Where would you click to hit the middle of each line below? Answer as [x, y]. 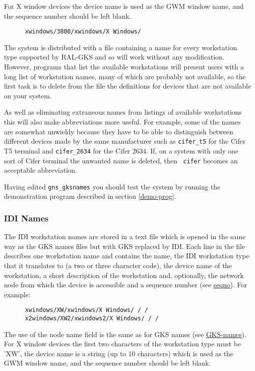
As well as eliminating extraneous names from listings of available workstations [123, 112]
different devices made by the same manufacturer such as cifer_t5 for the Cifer [125, 141]
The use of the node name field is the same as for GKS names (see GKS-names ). [125, 334]
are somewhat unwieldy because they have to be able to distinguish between [119, 131]
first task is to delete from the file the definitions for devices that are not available [127, 86]
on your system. [28, 95]
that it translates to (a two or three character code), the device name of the [118, 265]
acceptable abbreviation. [41, 170]
